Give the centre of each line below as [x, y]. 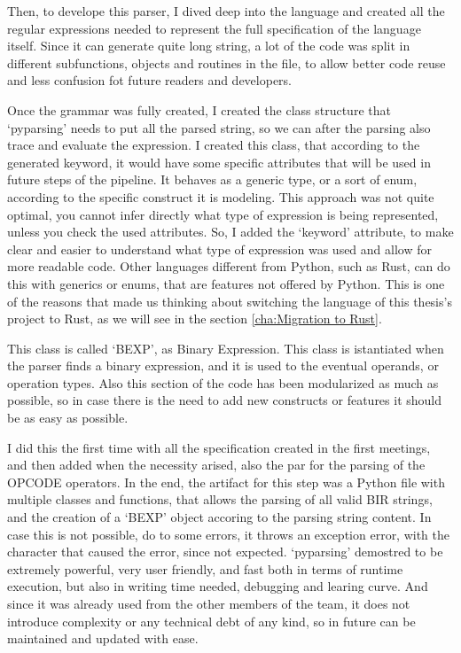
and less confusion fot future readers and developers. [150, 80]
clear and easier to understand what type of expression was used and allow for [219, 249]
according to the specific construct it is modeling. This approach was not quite [221, 196]
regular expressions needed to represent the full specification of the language [214, 28]
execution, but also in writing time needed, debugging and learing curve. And [218, 586]
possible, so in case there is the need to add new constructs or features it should [225, 400]
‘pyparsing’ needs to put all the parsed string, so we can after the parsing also [219, 127]
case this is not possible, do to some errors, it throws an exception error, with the [229, 534]
